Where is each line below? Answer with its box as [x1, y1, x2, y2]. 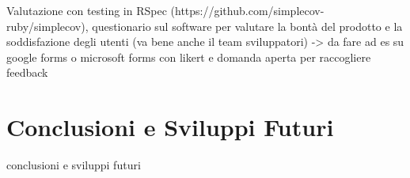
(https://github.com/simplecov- [170, 2, 325, 18]
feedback [6, 64, 48, 81]
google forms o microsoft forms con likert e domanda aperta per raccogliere [6, 48, 371, 65]
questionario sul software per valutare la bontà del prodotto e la [92, 17, 403, 34]
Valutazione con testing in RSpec [6, 2, 167, 18]
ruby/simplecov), [6, 17, 89, 34]
